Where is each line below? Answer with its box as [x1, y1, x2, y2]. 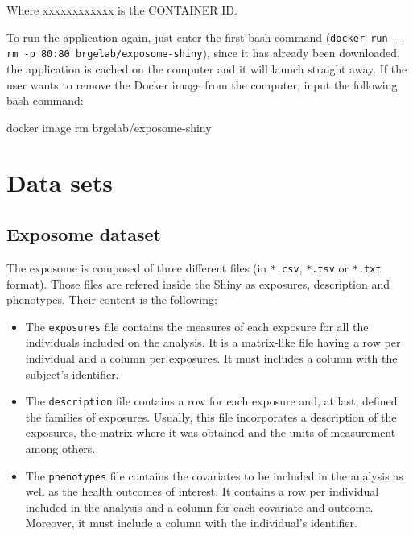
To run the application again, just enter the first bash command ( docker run [6, 28, 388, 45]
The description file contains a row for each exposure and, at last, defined [25, 393, 398, 409]
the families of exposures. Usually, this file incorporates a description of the [25, 408, 397, 425]
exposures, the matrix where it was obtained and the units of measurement [25, 424, 396, 441]
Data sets [6, 166, 113, 199]
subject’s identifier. [25, 365, 119, 382]
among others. [25, 439, 96, 456]
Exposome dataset [6, 222, 161, 247]
